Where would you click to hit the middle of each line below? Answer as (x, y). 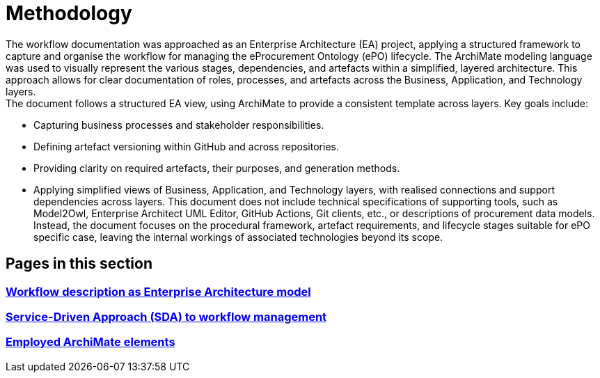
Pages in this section (79, 264)
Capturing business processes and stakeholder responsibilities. (179, 125)
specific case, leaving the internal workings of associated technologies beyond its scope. (238, 237)
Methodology (69, 13)
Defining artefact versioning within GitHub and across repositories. (186, 146)
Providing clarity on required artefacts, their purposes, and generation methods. (217, 168)
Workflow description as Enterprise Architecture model (158, 291)
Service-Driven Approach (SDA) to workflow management (166, 316)
